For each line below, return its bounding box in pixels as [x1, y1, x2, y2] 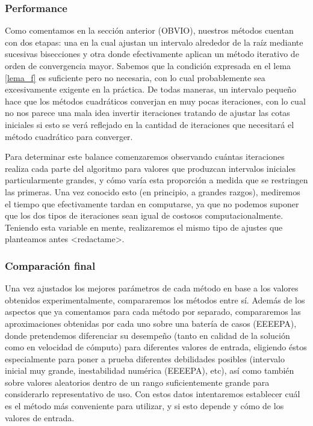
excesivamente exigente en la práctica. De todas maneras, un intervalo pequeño [5, 83, 296, 96]
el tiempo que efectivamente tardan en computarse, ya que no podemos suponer [5, 197, 299, 210]
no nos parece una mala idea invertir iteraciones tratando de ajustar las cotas [5, 106, 290, 119]
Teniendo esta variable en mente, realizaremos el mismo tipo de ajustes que [5, 221, 283, 233]
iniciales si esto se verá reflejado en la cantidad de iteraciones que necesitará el [5, 118, 294, 130]
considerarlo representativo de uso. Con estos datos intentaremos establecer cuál [5, 388, 300, 400]
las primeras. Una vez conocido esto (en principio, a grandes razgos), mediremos [5, 185, 300, 198]
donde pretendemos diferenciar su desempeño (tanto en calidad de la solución [5, 329, 290, 341]
